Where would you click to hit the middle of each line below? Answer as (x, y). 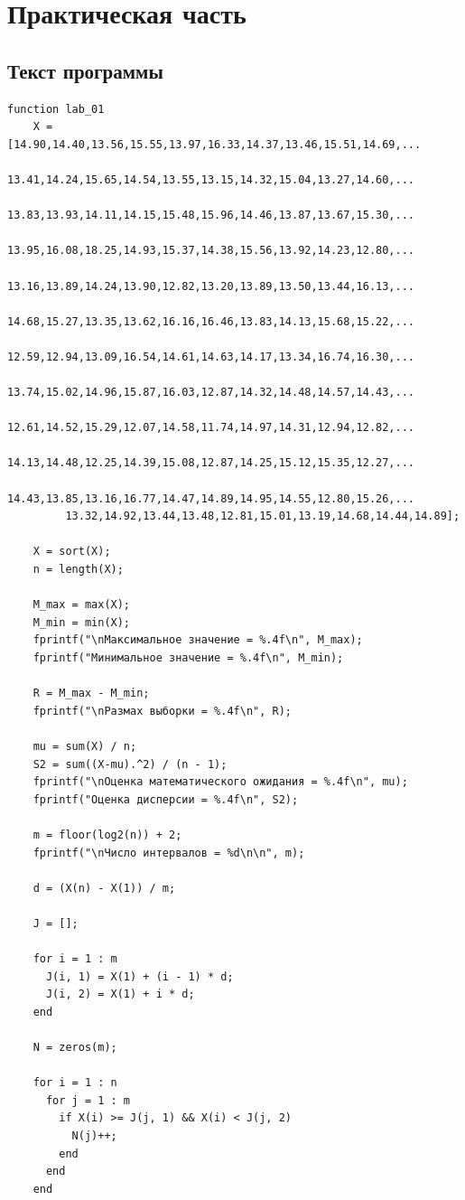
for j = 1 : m (88, 1100)
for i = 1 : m (75, 959)
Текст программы (85, 70)
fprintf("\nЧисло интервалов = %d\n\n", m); (169, 853)
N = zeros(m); (75, 1048)
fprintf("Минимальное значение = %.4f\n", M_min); (188, 657)
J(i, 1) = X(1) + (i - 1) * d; (139, 976)
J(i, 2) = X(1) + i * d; (120, 994)
